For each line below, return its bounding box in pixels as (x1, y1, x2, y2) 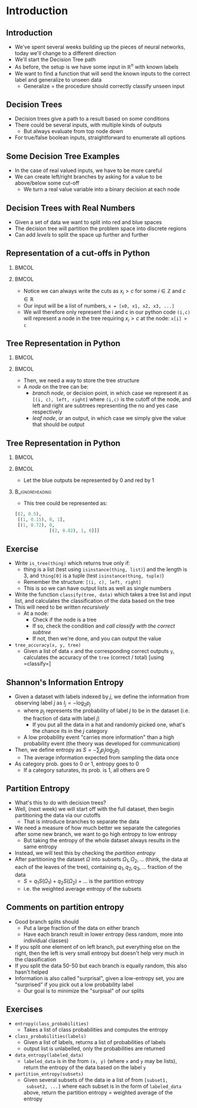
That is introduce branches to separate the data (23, 818, 140, 825)
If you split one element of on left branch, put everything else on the (14, 943, 180, 950)
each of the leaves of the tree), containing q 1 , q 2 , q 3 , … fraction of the (14, 864, 182, 872)
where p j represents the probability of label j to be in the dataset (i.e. (23, 707, 190, 715)
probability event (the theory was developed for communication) (23, 739, 180, 747)
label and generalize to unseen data (14, 76, 102, 83)
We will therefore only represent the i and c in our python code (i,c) (23, 308, 191, 315)
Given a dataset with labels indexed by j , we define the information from (14, 693, 190, 700)
